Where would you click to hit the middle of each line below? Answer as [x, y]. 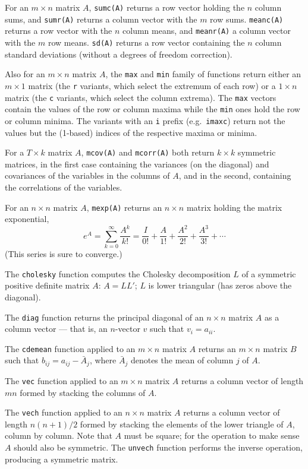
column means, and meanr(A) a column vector [207, 31]
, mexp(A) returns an [124, 207]
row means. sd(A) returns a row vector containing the [146, 42]
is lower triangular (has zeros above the [220, 285]
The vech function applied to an [64, 412]
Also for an [25, 74]
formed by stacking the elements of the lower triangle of [182, 424]
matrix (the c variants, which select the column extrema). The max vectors [141, 97]
